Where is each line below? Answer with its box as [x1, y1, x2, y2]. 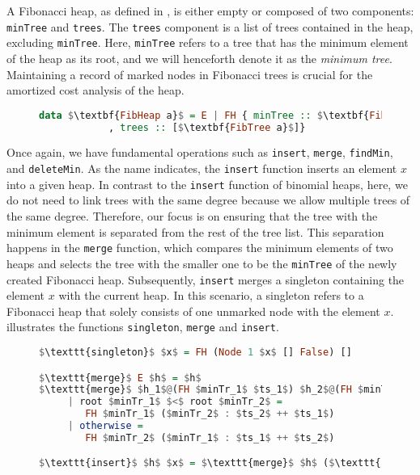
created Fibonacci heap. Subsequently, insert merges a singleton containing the [6, 271, 405, 288]
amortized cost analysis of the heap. [6, 82, 185, 99]
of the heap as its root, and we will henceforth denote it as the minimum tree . [6, 49, 392, 66]
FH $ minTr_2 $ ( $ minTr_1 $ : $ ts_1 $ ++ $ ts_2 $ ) [85, 431, 335, 443]
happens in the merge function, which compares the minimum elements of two [6, 239, 393, 256]
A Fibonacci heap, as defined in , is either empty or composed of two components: [6, 2, 414, 19]
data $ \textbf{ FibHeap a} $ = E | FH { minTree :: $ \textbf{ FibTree [39, 109, 410, 121]
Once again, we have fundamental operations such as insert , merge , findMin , [6, 144, 393, 161]
